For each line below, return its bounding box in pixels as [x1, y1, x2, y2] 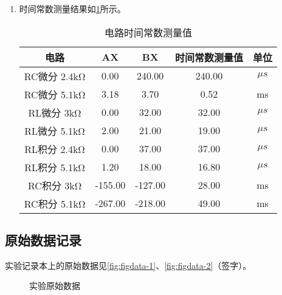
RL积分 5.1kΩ [24, 160, 85, 174]
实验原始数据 [29, 279, 80, 292]
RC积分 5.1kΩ [24, 196, 86, 211]
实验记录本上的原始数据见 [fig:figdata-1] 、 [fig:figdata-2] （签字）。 [5, 259, 252, 271]
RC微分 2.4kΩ [24, 69, 86, 83]
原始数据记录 [5, 230, 81, 249]
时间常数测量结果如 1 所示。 [19, 2, 126, 15]
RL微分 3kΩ [28, 105, 81, 120]
